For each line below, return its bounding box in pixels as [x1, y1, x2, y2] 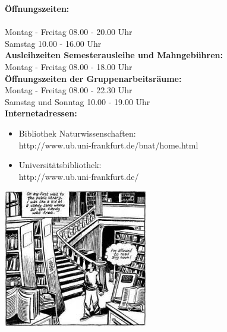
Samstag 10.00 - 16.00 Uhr [5, 37, 102, 49]
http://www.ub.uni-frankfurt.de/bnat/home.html [18, 138, 198, 151]
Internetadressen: [5, 107, 77, 119]
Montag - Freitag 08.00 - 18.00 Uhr [5, 60, 133, 72]
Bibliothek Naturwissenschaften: [18, 127, 136, 139]
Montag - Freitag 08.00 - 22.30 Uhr [5, 84, 133, 96]
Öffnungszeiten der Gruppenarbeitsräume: [5, 72, 182, 84]
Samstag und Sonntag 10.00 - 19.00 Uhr [5, 95, 150, 107]
